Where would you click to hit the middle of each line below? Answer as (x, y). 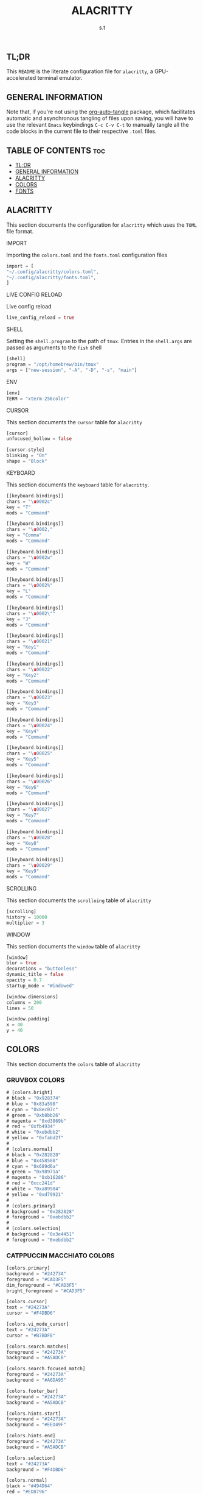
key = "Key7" (23, 815)
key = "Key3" (23, 703)
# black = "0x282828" (34, 1155)
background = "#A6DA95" (36, 1380)
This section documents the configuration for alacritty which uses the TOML (102, 225)
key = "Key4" (23, 731)
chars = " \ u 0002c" (29, 501)
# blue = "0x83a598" (33, 1104)
